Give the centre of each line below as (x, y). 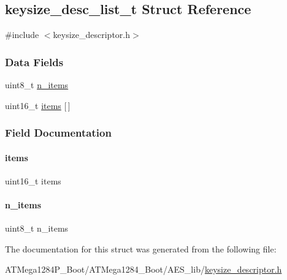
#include (22, 35)
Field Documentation (58, 133)
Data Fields (34, 62)
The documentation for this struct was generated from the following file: (141, 248)
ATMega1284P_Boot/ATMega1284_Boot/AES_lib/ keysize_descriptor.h (143, 269)
